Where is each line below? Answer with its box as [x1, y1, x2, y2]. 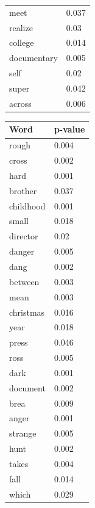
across [9, 96, 32, 109]
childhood [9, 199, 46, 212]
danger [9, 245, 35, 258]
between [9, 275, 40, 288]
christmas [9, 305, 45, 318]
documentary [9, 51, 58, 64]
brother [9, 184, 37, 197]
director [9, 230, 38, 242]
